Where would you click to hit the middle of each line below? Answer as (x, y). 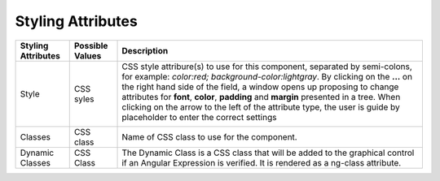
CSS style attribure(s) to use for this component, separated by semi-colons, (267, 67)
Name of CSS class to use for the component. (209, 136)
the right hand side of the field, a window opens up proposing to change (260, 87)
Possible (91, 45)
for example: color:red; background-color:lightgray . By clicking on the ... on (267, 76)
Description (145, 50)
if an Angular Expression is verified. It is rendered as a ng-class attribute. (262, 162)
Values (88, 55)
